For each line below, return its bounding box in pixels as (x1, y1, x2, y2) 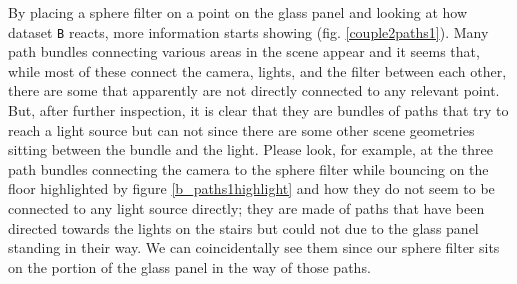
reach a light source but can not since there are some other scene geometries (8, 119, 475, 140)
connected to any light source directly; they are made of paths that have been (8, 198, 485, 218)
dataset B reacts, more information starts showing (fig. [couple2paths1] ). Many (8, 21, 489, 42)
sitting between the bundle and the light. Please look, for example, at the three (8, 139, 493, 160)
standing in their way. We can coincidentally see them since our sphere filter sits (8, 237, 500, 258)
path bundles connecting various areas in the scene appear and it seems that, (8, 41, 480, 62)
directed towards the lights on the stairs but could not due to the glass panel (8, 217, 479, 238)
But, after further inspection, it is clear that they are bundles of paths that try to (8, 100, 509, 121)
